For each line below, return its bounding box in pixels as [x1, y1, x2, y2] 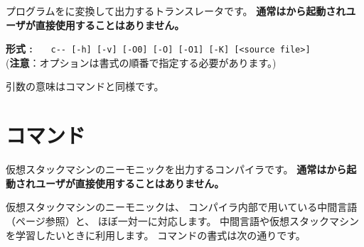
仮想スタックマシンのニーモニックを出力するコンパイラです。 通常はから [6, 162, 347, 177]
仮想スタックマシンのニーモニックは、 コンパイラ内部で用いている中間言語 [6, 199, 358, 214]
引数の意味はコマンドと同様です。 [6, 79, 164, 94]
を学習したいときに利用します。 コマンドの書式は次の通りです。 [6, 227, 306, 242]
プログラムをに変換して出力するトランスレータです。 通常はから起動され [6, 4, 346, 18]
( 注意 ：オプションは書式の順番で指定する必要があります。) [6, 55, 277, 70]
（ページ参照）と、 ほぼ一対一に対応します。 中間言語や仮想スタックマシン [6, 213, 360, 228]
